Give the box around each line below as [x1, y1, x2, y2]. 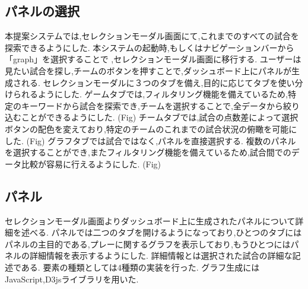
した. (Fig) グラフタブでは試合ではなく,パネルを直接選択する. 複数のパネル [5, 134, 296, 147]
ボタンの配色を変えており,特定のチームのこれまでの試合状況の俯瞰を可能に [5, 122, 297, 135]
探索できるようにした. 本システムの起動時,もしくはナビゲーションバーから [5, 41, 294, 53]
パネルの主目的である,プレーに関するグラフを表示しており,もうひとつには [5, 237, 291, 250]
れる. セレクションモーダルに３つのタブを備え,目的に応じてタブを [21, 76, 278, 88]
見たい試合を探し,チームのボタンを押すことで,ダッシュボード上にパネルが [5, 64, 291, 77]
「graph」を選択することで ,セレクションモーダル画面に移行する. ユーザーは [5, 53, 301, 65]
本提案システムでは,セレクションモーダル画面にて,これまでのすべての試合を [5, 30, 299, 42]
